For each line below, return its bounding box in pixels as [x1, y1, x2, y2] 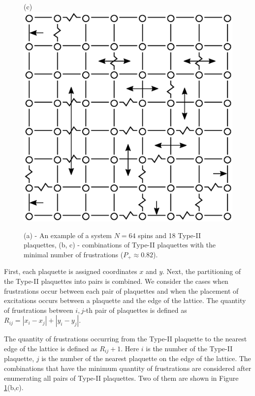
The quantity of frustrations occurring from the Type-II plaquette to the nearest [4, 334, 247, 344]
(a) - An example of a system [24, 230, 112, 240]
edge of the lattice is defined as [4, 343, 97, 353]
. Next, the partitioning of [162, 266, 241, 276]
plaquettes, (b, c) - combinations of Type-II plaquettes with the [24, 240, 216, 250]
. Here [121, 343, 139, 353]
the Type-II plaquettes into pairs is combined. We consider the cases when [4, 275, 228, 286]
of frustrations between [4, 305, 73, 315]
